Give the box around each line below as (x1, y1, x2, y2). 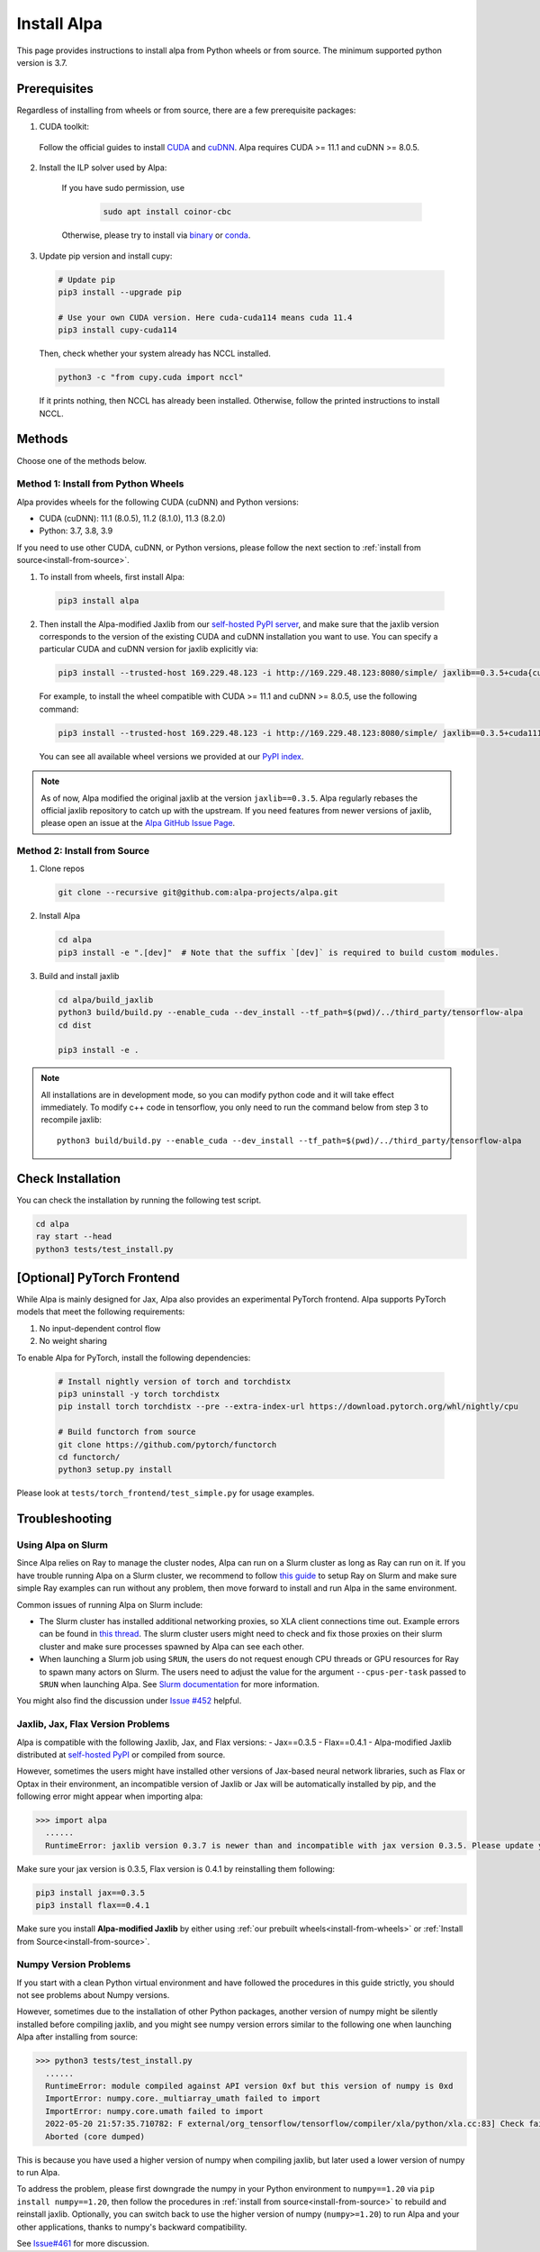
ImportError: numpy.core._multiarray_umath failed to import (45, 2093, 321, 2103)
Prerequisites (16, 81, 94, 96)
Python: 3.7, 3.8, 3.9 (39, 525, 113, 536)
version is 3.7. (16, 57, 67, 68)
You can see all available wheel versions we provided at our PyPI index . (39, 750, 304, 761)
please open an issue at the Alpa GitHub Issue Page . (40, 818, 236, 829)
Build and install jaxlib (39, 970, 120, 981)
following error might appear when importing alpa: (16, 1791, 203, 1802)
